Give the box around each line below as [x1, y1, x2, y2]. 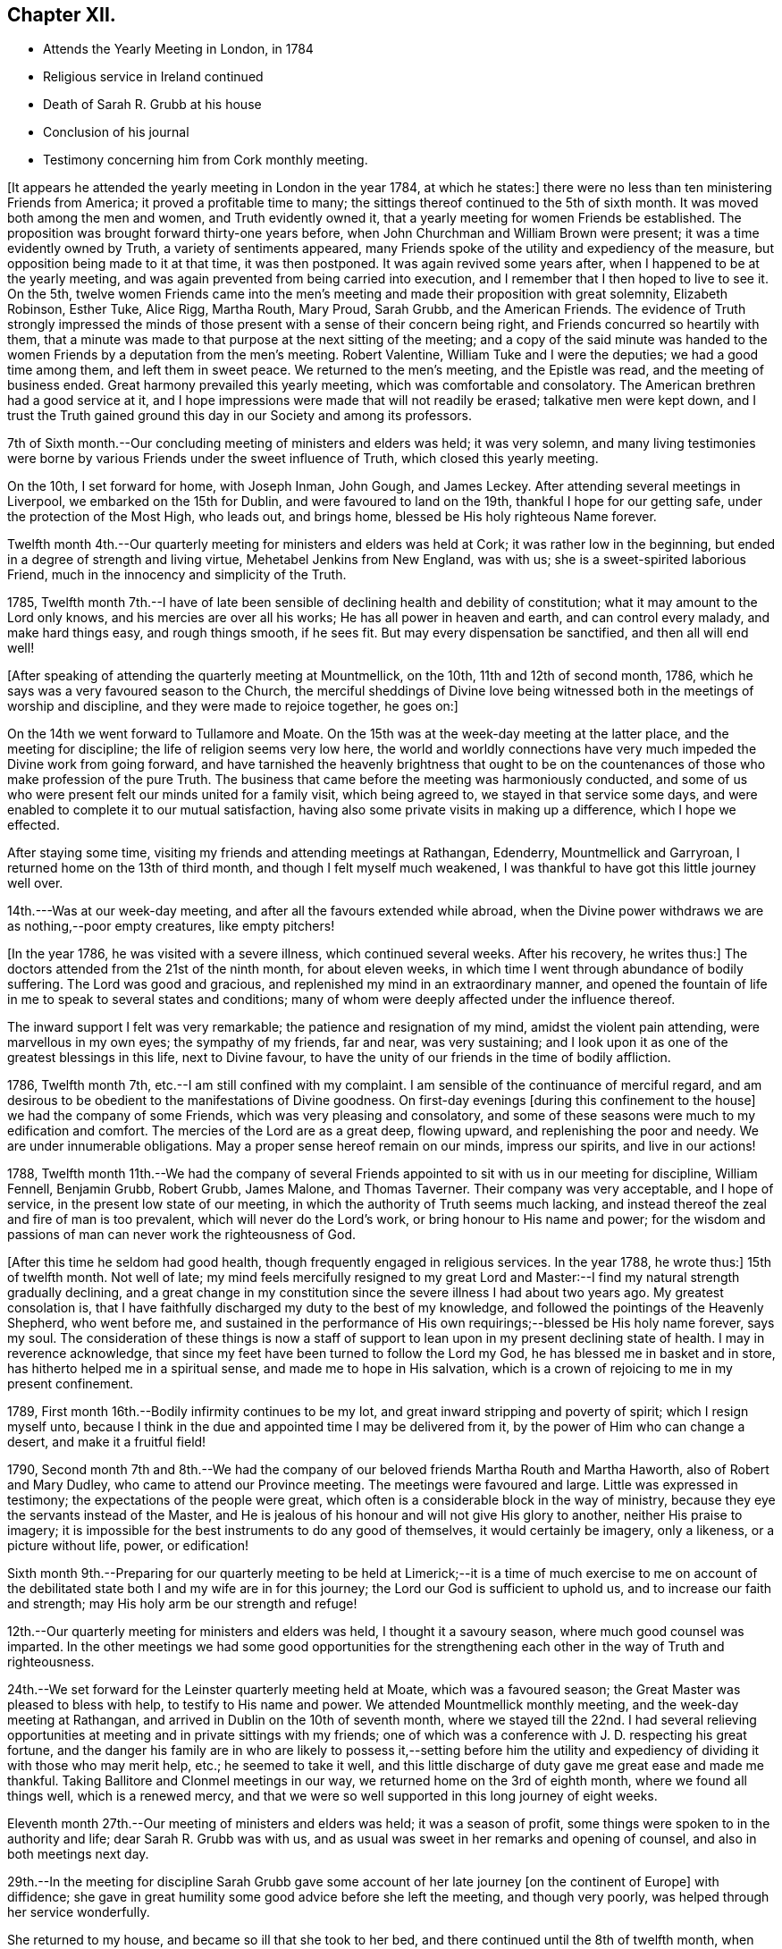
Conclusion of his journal [43, 124, 189, 140]
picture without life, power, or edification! [7, 1538, 248, 1554]
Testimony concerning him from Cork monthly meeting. [43, 152, 368, 168]
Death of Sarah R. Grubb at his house [43, 97, 262, 113]
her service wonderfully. [7, 1904, 150, 1920]
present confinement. [7, 1376, 134, 1392]
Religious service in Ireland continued [43, 69, 264, 85]
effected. [7, 817, 60, 833]
